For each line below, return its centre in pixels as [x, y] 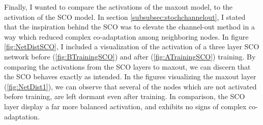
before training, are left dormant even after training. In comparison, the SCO [125, 96]
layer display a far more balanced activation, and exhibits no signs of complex [125, 106]
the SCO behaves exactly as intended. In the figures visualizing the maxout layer [130, 76]
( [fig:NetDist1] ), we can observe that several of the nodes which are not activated [130, 86]
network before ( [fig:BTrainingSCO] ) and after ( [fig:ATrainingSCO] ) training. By [130, 56]
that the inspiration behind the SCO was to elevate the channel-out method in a [129, 27]
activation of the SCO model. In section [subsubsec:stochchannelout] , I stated [125, 17]
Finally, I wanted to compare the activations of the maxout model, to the [119, 7]
